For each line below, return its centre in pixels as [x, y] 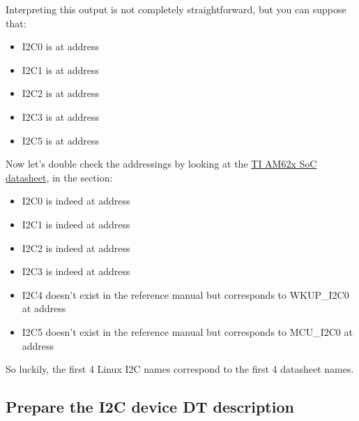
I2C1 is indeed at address [76, 224]
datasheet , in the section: [59, 177]
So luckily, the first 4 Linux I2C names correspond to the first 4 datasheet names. [180, 369]
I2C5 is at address [61, 140]
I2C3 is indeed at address [76, 271]
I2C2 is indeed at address [76, 248]
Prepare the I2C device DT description [150, 407]
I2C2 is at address [61, 93]
